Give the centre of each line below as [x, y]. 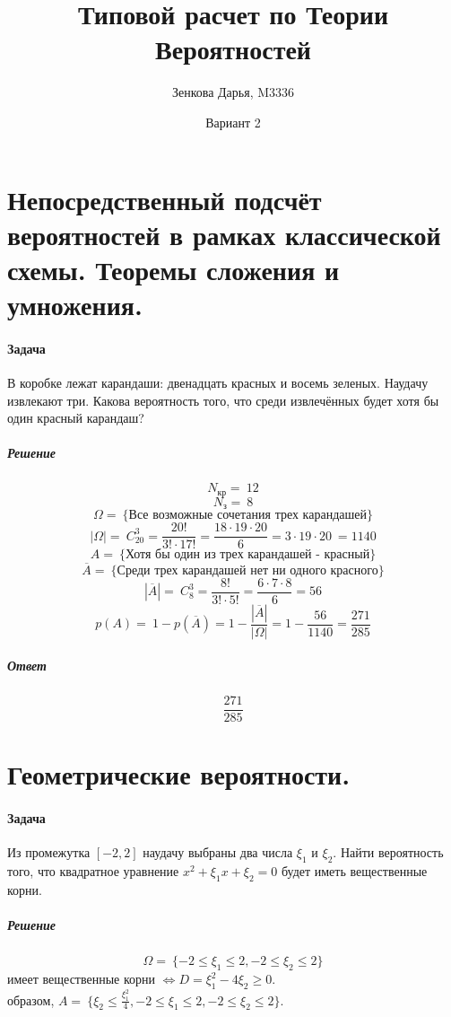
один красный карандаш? [76, 418]
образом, [31, 999]
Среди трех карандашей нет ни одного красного [247, 570]
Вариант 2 [233, 122]
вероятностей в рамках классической [224, 234]
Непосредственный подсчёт [165, 199]
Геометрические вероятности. [179, 774]
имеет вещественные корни [82, 979]
